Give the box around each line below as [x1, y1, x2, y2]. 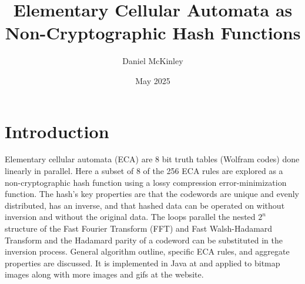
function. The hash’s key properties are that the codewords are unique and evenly [5, 188, 300, 200]
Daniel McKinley [122, 55, 183, 67]
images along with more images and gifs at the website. [5, 268, 204, 280]
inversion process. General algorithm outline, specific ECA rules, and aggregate [5, 245, 290, 258]
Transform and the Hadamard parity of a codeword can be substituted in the [5, 233, 283, 246]
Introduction [5, 119, 109, 143]
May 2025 [135, 74, 170, 86]
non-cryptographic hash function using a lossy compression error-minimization [5, 176, 287, 188]
